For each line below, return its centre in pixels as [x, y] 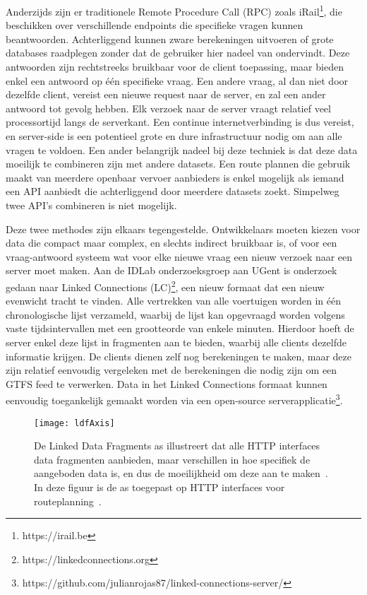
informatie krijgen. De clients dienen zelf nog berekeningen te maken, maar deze [179, 356]
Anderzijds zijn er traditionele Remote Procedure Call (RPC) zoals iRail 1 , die [174, 10]
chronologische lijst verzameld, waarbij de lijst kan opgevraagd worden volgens [175, 314]
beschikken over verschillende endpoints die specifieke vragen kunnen [155, 25]
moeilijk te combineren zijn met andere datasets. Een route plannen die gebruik [178, 164]
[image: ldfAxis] [74, 423]
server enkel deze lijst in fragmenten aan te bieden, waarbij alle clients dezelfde [176, 342]
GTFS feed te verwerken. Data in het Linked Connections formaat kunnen [167, 383]
